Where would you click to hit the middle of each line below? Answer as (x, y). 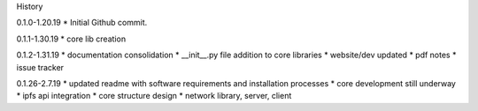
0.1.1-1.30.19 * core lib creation (71, 39)
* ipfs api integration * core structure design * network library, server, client (154, 96)
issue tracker (40, 67)
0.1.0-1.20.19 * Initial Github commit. (82, 23)
